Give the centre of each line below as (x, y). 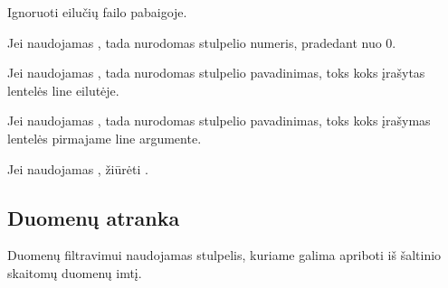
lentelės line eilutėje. (63, 90)
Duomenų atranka (94, 217)
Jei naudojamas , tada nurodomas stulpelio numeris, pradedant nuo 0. (202, 42)
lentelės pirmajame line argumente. (105, 138)
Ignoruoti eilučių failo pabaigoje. (97, 12)
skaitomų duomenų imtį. (75, 272)
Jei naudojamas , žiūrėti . (78, 168)
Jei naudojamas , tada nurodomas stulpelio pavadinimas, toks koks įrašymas (219, 121)
